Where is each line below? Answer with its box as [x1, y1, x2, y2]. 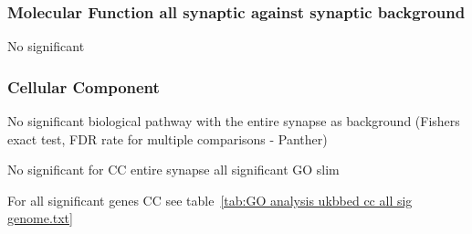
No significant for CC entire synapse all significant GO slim [7, 160, 340, 179]
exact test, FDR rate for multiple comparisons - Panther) [7, 129, 328, 148]
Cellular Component [7, 75, 160, 98]
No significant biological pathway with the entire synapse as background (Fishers [7, 112, 460, 131]
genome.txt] [7, 208, 73, 228]
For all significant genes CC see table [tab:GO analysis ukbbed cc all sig [7, 190, 413, 209]
